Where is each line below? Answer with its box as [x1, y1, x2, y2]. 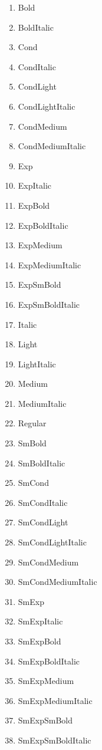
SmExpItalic [18, 615, 63, 627]
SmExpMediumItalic [18, 694, 93, 706]
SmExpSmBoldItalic [18, 733, 91, 746]
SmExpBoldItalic [18, 654, 80, 667]
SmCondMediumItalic [18, 575, 97, 588]
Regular [18, 417, 47, 429]
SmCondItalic [18, 496, 68, 508]
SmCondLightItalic [18, 536, 87, 548]
